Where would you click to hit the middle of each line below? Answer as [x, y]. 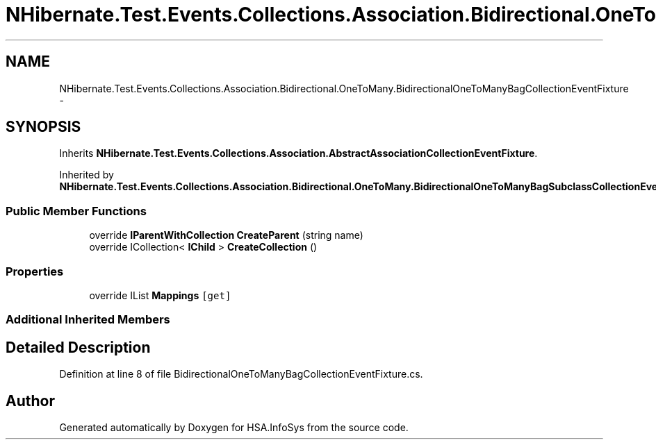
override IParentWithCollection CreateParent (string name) [226, 235]
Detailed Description [78, 347]
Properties [35, 271]
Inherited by [87, 175]
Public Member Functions [76, 211]
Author [30, 401]
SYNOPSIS [43, 127]
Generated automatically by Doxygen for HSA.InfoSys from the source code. [234, 427]
